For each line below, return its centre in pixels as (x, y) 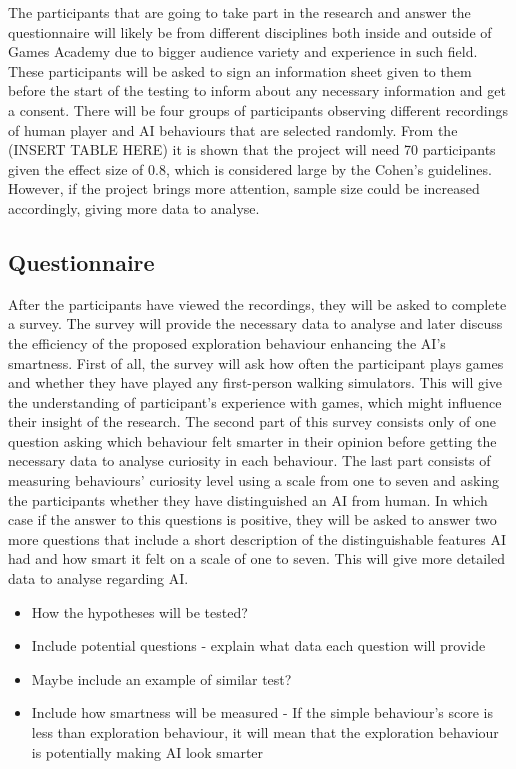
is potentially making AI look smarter (147, 751)
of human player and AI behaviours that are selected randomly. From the (233, 129)
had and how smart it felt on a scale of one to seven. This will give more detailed (256, 558)
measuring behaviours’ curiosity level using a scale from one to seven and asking (254, 480)
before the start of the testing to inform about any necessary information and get (257, 90)
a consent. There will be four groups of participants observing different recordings (258, 109)
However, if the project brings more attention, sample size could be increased (244, 188)
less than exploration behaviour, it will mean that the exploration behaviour (265, 732)
